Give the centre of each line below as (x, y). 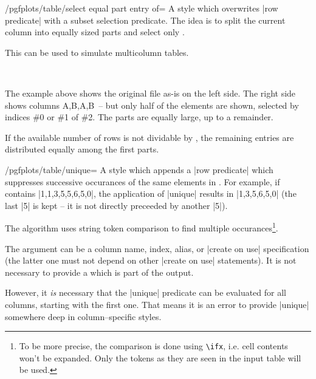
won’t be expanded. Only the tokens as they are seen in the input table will (160, 357)
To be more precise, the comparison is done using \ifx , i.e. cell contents (153, 346)
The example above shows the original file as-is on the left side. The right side (150, 93)
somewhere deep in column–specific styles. (83, 316)
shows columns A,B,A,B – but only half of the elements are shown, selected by (152, 105)
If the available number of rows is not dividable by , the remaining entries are (149, 137)
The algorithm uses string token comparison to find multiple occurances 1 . (142, 227)
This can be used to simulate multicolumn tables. (97, 52)
